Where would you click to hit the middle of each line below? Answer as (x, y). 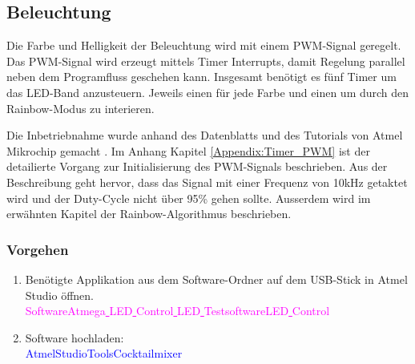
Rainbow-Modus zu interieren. (81, 108)
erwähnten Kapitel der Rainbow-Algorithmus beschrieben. (149, 214)
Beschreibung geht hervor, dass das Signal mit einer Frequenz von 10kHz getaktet (207, 182)
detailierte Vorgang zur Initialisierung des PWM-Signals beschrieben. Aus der (197, 166)
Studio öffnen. (59, 295)
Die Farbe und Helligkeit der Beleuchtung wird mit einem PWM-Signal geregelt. (204, 45)
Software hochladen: (75, 337)
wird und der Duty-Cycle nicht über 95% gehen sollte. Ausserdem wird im (189, 198)
